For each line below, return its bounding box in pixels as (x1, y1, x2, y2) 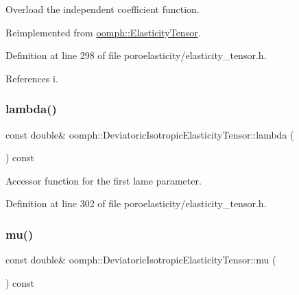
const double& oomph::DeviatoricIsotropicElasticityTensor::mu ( (5, 252, 276, 267)
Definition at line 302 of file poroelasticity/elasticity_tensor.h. (5, 196, 267, 211)
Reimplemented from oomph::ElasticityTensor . (5, 25, 201, 39)
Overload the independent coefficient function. (5, 2, 200, 16)
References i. (5, 71, 58, 85)
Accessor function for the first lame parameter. (5, 173, 202, 187)
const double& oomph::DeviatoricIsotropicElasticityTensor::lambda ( (5, 127, 294, 141)
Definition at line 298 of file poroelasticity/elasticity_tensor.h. (5, 48, 267, 62)
